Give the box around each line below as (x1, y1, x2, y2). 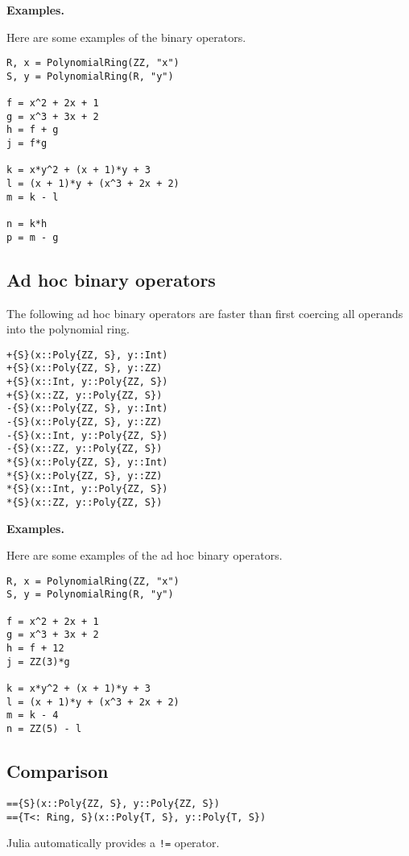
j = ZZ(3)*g (6, 655, 70, 668)
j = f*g (6, 138, 48, 150)
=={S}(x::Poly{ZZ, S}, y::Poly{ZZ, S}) (6, 797, 220, 809)
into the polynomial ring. (6, 320, 130, 337)
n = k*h (6, 218, 48, 230)
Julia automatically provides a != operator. (6, 834, 220, 851)
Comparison (6, 759, 109, 784)
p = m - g (6, 231, 59, 243)
